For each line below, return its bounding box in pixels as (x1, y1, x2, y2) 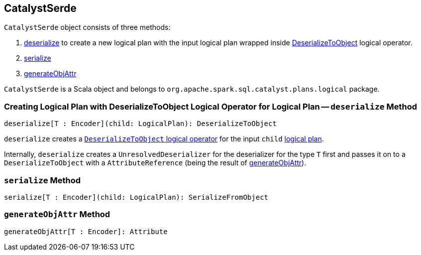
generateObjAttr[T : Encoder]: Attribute (4, 227, 168, 236)
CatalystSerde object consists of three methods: (4, 23, 171, 32)
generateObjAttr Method (4, 209, 110, 220)
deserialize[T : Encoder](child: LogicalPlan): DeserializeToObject (4, 120, 277, 128)
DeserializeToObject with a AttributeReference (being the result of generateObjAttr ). (4, 158, 307, 167)
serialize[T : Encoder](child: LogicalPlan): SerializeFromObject (4, 193, 269, 201)
